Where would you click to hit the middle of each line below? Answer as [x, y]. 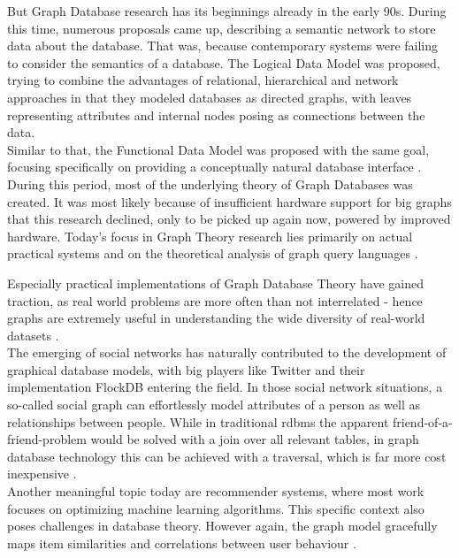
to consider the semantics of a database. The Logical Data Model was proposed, [224, 62]
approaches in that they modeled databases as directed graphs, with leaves [210, 97]
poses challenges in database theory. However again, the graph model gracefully [222, 526]
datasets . [33, 335]
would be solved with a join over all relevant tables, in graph [255, 439]
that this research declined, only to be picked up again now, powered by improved [229, 219]
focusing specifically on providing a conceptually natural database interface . [214, 167]
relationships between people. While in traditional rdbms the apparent [198, 421]
